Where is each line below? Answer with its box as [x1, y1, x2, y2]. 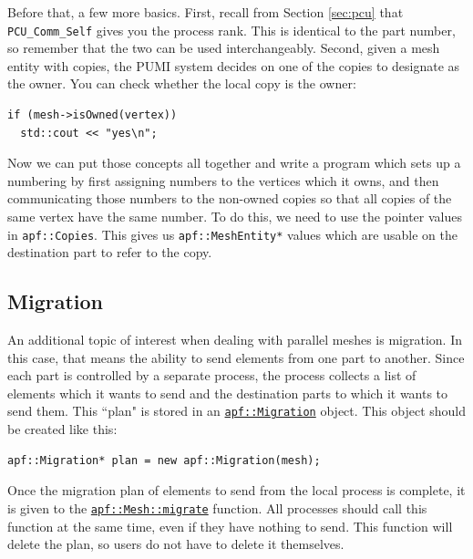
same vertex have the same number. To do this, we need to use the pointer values [7, 207, 462, 225]
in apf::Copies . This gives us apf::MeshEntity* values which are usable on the [7, 224, 458, 243]
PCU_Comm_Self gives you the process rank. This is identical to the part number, [7, 20, 456, 39]
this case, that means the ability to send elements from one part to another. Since [7, 347, 465, 367]
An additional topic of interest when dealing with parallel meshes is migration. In [7, 330, 462, 349]
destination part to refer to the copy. [7, 243, 212, 262]
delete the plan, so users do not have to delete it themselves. [7, 534, 344, 554]
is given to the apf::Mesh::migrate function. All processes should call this [7, 498, 427, 517]
